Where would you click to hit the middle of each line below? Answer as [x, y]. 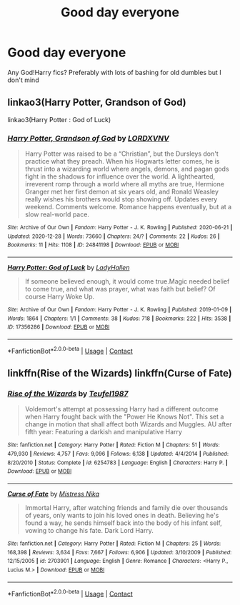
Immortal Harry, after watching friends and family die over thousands [126, 507]
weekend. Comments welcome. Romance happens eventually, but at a [128, 207]
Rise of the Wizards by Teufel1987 [68, 394]
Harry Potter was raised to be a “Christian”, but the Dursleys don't [122, 154]
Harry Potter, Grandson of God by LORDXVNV [88, 138]
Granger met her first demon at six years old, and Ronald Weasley [122, 192]
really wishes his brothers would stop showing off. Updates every [121, 199]
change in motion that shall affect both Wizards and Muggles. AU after [128, 424]
